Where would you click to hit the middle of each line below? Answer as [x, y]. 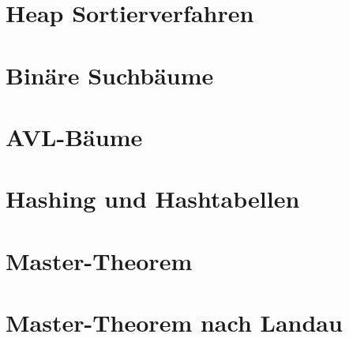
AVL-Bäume [74, 136]
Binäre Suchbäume [110, 75]
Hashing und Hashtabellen [153, 199]
